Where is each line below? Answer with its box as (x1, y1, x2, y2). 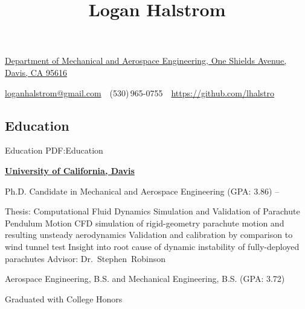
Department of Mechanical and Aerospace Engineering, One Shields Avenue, (5, 54, 287, 67)
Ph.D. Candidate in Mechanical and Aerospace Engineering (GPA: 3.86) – (5, 184, 280, 197)
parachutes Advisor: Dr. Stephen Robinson (5, 252, 165, 264)
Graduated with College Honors (5, 292, 123, 305)
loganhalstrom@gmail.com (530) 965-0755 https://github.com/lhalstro (5, 86, 275, 99)
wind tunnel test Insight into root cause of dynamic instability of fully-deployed (5, 240, 300, 252)
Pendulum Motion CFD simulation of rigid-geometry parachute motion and (5, 216, 284, 229)
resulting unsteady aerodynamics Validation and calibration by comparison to (5, 228, 293, 241)
